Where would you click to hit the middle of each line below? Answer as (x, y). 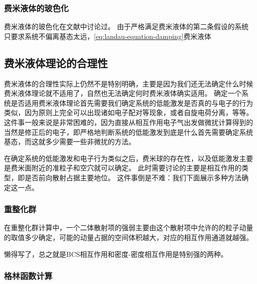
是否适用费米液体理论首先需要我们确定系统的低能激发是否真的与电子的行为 (132, 102)
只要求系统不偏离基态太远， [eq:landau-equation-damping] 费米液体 (108, 36)
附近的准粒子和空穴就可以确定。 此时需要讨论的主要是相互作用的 (136, 168)
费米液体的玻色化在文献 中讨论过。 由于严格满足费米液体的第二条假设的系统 (126, 26)
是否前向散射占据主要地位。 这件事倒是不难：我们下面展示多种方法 (133, 177)
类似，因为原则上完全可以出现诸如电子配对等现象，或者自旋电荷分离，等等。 (128, 112)
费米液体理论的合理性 (56, 62)
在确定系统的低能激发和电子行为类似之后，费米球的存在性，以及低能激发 (122, 158)
